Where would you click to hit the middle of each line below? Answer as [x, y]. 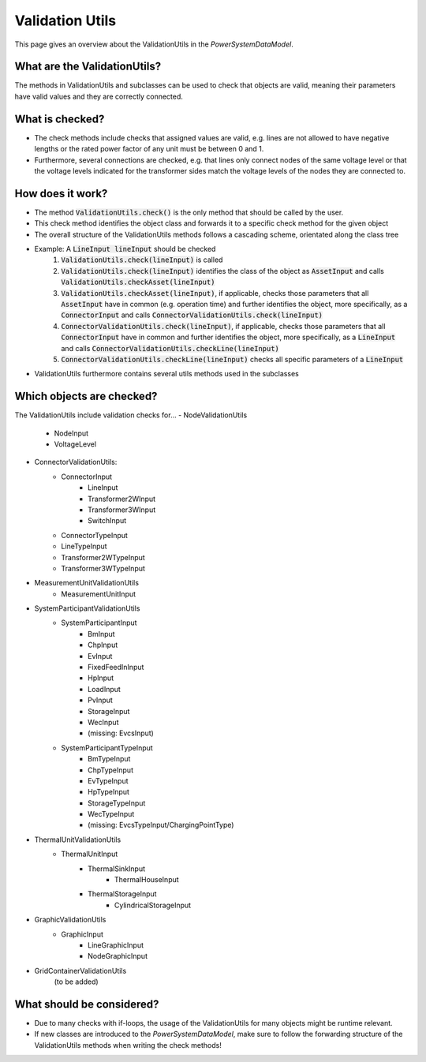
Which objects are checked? [86, 396]
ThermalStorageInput [122, 894]
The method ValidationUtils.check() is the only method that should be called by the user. [189, 212]
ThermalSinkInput [117, 869]
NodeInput [71, 433]
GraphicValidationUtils [70, 920]
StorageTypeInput [117, 803]
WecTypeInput [111, 814]
